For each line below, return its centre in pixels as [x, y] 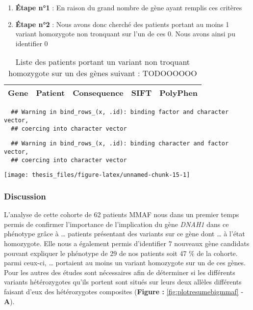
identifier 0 [32, 43]
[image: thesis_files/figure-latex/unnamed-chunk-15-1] [97, 175]
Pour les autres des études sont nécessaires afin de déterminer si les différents [120, 272]
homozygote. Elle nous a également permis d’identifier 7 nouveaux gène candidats [127, 243]
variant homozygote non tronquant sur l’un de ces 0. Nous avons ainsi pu [125, 34]
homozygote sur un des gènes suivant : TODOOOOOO [103, 73]
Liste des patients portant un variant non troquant [103, 62]
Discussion [25, 196]
